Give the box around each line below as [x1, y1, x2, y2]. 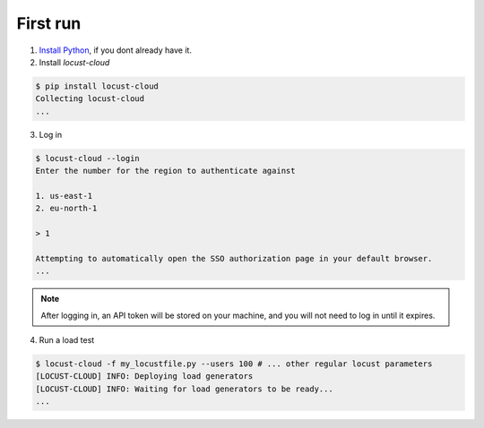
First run [16, 13, 82, 33]
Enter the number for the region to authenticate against [35, 166, 296, 176]
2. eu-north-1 [35, 203, 98, 214]
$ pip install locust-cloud [35, 81, 159, 91]
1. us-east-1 [35, 191, 93, 201]
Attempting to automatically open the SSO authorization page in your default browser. [35, 253, 433, 263]
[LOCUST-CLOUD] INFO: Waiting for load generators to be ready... [35, 383, 333, 394]
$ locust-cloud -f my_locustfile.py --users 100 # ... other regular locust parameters [35, 358, 433, 369]
